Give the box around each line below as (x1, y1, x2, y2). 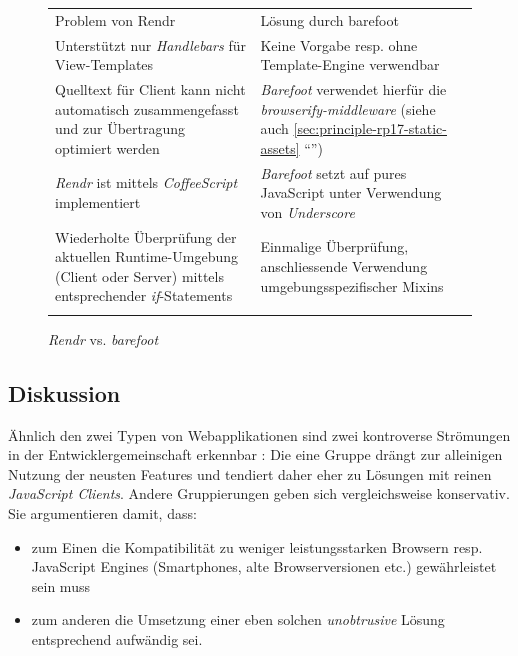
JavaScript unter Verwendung (260, 182, 442, 203)
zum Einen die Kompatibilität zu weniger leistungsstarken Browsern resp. (31, 536, 483, 557)
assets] (260, 137, 300, 158)
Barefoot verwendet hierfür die (260, 79, 447, 100)
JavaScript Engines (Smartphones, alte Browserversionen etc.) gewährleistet (31, 556, 497, 577)
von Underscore (260, 201, 355, 222)
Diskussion (8, 377, 121, 408)
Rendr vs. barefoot (48, 328, 159, 349)
